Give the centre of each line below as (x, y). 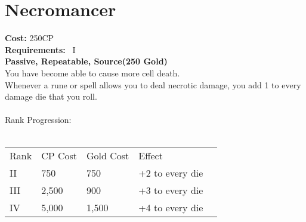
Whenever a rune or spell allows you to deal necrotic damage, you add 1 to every (153, 84)
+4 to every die (171, 208)
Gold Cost (108, 156)
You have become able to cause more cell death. (92, 73)
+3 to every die (171, 190)
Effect (151, 156)
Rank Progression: (38, 120)
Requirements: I (40, 49)
